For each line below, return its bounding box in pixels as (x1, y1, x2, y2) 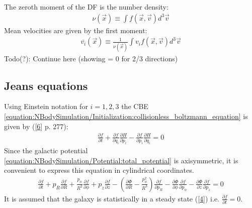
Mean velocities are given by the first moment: (4, 25, 147, 35)
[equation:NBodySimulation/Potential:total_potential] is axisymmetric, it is (4, 155, 238, 165)
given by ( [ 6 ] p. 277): (4, 121, 68, 131)
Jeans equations (4, 77, 88, 93)
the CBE (121, 101, 148, 112)
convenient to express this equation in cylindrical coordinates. (4, 165, 194, 175)
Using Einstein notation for (4, 101, 88, 112)
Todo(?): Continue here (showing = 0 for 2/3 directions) (4, 53, 178, 63)
